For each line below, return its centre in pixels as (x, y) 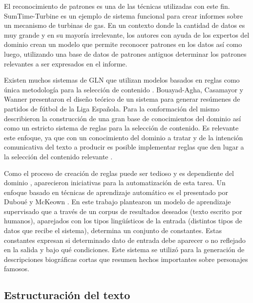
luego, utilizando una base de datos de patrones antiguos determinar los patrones (125, 54)
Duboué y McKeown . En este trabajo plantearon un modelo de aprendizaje (117, 202)
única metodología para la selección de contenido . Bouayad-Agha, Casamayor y (124, 89)
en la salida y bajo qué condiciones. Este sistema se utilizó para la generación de (124, 249)
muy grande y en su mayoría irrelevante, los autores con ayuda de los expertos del (127, 34)
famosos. (17, 269)
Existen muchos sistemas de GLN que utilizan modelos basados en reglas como (122, 80)
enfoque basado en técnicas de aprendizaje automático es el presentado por (116, 192)
